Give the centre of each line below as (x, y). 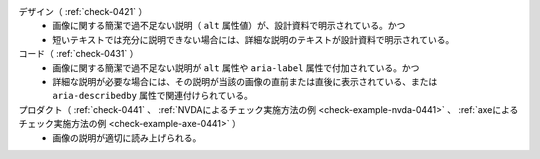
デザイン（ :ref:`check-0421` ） (83, 11)
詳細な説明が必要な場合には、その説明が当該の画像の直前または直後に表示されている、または (245, 81)
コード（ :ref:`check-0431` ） (78, 54)
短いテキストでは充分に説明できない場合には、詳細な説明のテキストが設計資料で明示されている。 (253, 39)
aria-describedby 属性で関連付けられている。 (153, 96)
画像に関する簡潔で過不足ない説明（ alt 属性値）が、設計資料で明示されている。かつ (229, 26)
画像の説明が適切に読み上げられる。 (127, 137)
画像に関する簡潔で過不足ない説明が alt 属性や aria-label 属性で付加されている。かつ (236, 67)
